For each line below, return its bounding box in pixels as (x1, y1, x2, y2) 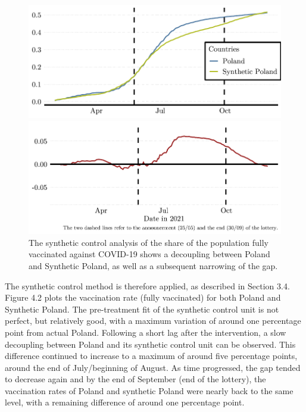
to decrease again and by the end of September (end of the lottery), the (5, 373, 266, 385)
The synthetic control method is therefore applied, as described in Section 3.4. (5, 279, 290, 292)
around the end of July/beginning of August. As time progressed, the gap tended (5, 361, 301, 373)
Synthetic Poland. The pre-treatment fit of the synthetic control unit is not (5, 302, 279, 315)
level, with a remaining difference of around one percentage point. (5, 396, 245, 408)
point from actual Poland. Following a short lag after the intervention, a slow (5, 326, 286, 338)
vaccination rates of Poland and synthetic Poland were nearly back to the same (5, 384, 293, 397)
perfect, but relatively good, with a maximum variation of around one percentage (5, 314, 301, 327)
